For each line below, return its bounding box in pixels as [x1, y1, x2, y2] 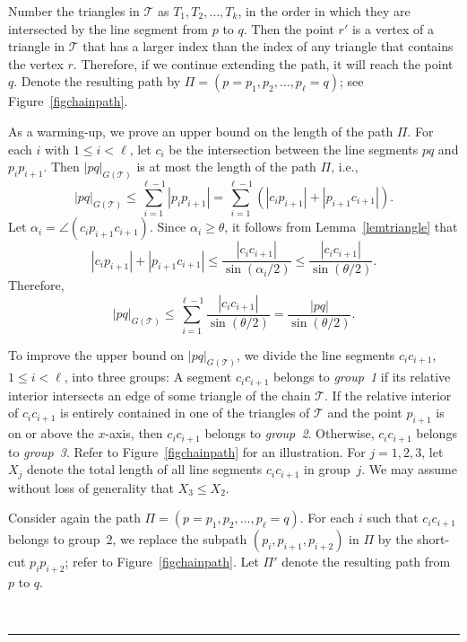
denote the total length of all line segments [27, 460, 263, 479]
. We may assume [361, 460, 457, 479]
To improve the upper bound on [8, 345, 185, 364]
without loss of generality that [8, 478, 174, 497]
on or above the [8, 424, 94, 443]
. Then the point [243, 19, 334, 38]
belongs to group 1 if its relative [273, 367, 451, 386]
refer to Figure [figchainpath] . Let [73, 552, 259, 571]
